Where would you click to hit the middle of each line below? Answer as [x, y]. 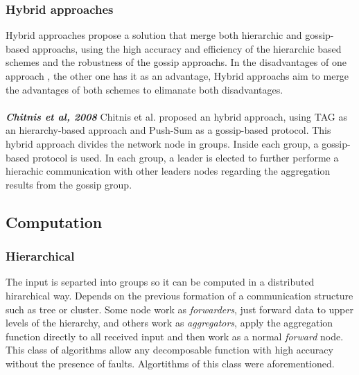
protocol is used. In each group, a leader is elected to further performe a [185, 157]
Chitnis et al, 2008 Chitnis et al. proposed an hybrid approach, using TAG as [176, 116]
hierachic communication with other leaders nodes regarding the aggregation [168, 171]
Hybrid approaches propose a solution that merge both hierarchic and [154, 35]
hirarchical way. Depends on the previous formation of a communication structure [179, 295]
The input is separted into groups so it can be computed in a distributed [160, 282]
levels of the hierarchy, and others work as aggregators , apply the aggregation [169, 323]
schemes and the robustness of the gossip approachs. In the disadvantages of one [176, 62]
